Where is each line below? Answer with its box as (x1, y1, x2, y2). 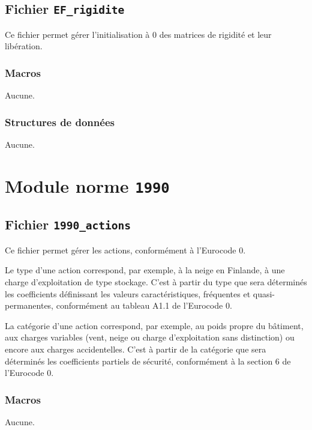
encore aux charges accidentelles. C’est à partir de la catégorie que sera (5, 343, 266, 356)
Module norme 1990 (5, 173, 170, 198)
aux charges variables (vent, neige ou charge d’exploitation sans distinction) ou (5, 331, 295, 344)
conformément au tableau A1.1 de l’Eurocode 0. (56, 299, 232, 312)
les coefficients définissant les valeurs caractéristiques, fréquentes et (5, 287, 251, 300)
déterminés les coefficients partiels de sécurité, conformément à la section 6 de (5, 354, 291, 367)
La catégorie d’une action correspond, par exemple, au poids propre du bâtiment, (5, 319, 304, 332)
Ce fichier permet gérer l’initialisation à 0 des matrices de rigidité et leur (5, 28, 272, 40)
